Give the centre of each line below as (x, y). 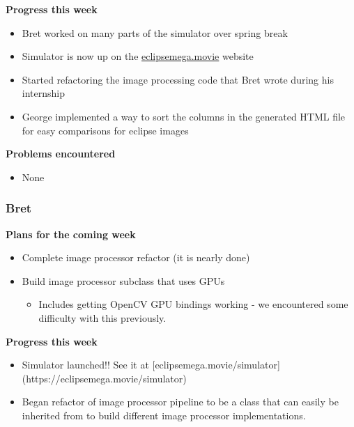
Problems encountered (61, 154)
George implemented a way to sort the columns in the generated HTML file (184, 116)
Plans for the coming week (71, 234)
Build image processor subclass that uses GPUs (123, 280)
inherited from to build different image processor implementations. (164, 415)
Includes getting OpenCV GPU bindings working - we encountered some (193, 304)
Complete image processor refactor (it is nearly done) (136, 257)
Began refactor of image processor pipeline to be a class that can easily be (180, 402)
